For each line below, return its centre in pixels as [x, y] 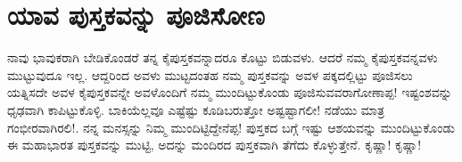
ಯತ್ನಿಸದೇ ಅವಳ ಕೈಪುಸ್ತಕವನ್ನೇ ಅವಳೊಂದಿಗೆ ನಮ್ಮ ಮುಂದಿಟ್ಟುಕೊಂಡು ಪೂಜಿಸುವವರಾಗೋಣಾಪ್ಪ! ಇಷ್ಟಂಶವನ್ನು [230, 92]
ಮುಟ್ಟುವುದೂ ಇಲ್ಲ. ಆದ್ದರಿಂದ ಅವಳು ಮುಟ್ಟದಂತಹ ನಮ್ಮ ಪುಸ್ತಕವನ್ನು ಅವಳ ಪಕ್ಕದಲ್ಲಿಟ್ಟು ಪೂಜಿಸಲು [210, 74]
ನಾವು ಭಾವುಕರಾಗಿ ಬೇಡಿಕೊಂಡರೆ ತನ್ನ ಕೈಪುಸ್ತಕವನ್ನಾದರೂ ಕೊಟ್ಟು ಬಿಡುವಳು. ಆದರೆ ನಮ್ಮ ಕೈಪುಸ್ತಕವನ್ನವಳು [223, 57]
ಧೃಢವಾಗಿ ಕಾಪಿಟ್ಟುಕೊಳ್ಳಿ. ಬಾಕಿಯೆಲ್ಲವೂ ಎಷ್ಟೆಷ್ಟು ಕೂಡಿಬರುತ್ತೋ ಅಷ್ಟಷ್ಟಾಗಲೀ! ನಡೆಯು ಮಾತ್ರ [196, 109]
